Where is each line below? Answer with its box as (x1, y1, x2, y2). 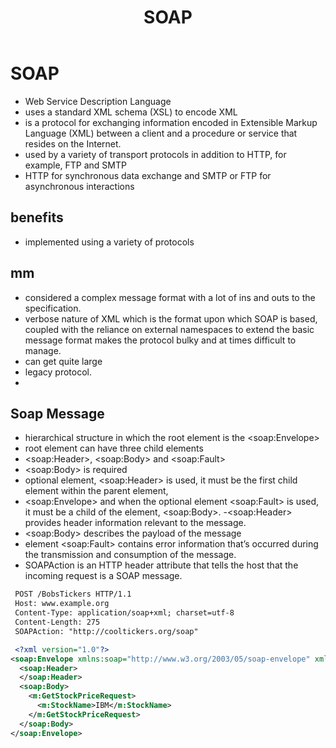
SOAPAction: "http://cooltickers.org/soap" (14, 626, 199, 636)
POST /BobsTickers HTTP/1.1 (14, 589, 132, 600)
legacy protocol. (24, 366, 92, 378)
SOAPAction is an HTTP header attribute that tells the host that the (24, 559, 299, 571)
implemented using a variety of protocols (24, 236, 195, 248)
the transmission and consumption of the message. (24, 549, 237, 561)
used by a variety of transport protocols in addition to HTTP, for (24, 148, 287, 160)
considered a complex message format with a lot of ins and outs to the (24, 291, 316, 303)
